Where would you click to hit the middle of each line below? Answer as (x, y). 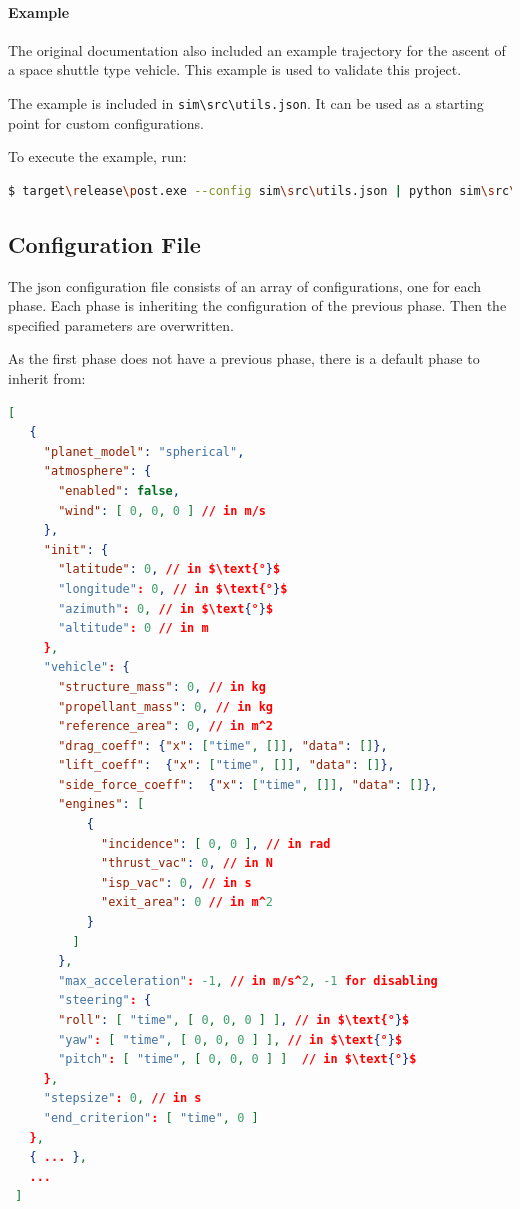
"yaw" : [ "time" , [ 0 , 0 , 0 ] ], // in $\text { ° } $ (230, 1039)
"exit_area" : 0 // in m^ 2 (187, 902)
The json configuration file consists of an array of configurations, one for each (245, 285)
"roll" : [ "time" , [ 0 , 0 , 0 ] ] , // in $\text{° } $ (234, 1020)
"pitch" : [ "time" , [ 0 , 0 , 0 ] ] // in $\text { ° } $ (237, 1059)
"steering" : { (105, 1000)
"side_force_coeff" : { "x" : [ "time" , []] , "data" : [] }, (248, 784)
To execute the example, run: (97, 156)
